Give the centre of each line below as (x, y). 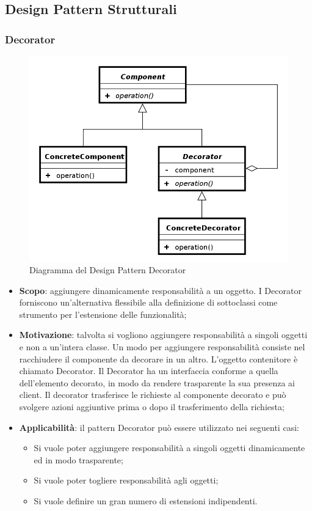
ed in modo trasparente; (78, 459)
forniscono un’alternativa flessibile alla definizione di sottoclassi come (148, 302)
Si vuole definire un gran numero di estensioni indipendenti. (146, 501)
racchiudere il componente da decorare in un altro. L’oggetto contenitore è (158, 358)
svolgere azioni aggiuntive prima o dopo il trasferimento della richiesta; (152, 407)
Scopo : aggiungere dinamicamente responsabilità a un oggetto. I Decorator (160, 290)
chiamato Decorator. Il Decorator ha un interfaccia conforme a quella (149, 371)
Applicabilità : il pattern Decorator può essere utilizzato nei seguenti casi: (159, 427)
